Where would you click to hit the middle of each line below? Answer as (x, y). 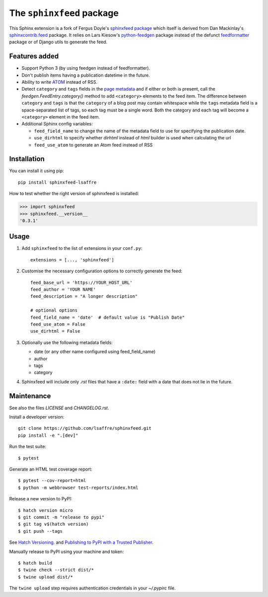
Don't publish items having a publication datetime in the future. (86, 75)
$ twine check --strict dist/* (56, 570)
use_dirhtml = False (55, 331)
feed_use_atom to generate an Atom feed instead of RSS (93, 145)
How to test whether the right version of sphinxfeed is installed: (74, 194)
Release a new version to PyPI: (41, 499)
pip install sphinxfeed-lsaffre (57, 182)
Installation (27, 159)
